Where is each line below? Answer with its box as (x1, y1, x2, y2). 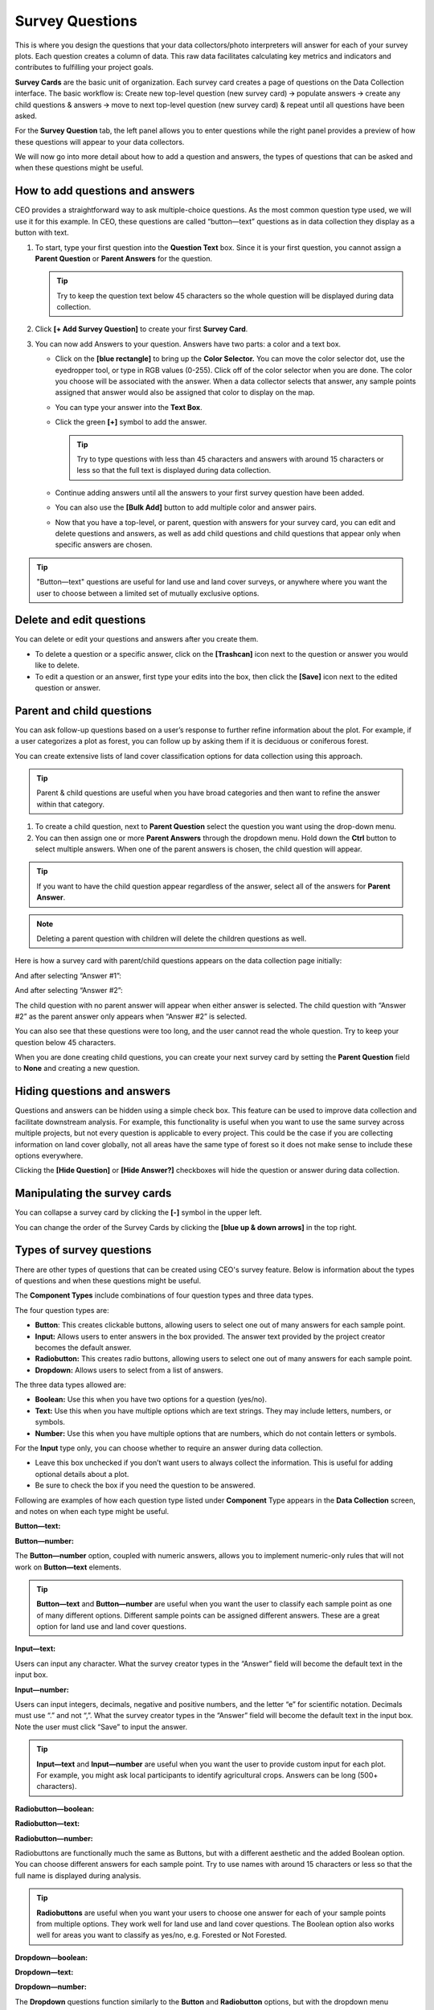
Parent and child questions (14, 703, 152, 717)
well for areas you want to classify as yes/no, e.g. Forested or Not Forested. (36, 1930, 287, 1940)
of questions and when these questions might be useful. (14, 1275, 201, 1286)
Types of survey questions (14, 1243, 152, 1257)
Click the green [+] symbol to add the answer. (55, 417, 207, 427)
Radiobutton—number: (14, 1833, 94, 1843)
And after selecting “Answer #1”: (14, 970, 122, 980)
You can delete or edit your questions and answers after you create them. (14, 634, 259, 644)
